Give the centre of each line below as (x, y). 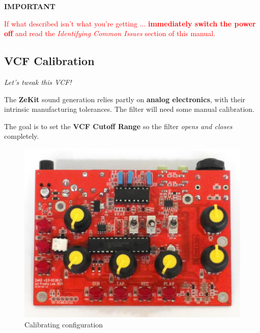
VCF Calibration (49, 61)
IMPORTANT (30, 6)
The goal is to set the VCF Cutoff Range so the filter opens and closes (118, 126)
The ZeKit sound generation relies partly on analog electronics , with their (125, 99)
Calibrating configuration (64, 325)
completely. (22, 136)
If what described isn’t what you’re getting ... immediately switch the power (130, 23)
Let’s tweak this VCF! (38, 82)
